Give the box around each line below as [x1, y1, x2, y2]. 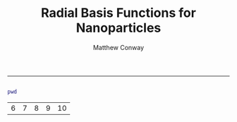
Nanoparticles [75, 20, 162, 36]
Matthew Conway [92, 43, 145, 51]
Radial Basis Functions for [41, 5, 196, 21]
